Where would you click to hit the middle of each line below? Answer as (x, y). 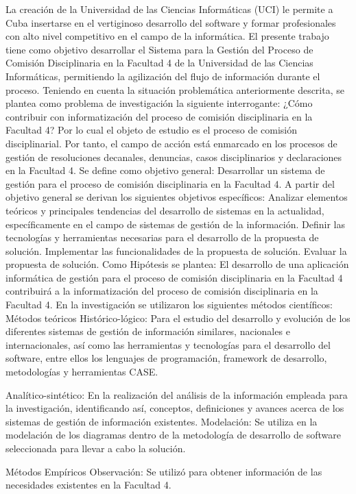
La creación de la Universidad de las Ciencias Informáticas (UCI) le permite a (169, 9)
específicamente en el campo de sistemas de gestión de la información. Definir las (175, 224)
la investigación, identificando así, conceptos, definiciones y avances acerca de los (175, 408)
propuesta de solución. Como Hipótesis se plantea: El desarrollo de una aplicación (177, 264)
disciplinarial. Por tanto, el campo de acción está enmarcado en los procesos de (171, 143)
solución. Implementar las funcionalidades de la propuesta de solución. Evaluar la (176, 250)
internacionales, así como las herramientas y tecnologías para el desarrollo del (168, 344)
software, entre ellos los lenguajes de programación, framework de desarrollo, (166, 358)
